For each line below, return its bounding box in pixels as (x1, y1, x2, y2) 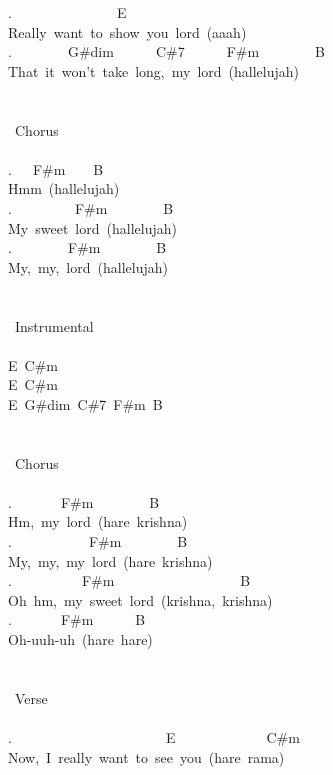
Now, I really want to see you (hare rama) (8, 746, 285, 767)
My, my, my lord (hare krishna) (8, 550, 213, 571)
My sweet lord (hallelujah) (8, 217, 177, 238)
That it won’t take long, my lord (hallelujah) (8, 60, 299, 81)
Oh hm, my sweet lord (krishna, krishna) (8, 589, 273, 610)
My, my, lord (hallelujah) (8, 256, 168, 277)
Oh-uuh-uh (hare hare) (8, 629, 153, 649)
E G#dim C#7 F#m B (8, 393, 163, 414)
